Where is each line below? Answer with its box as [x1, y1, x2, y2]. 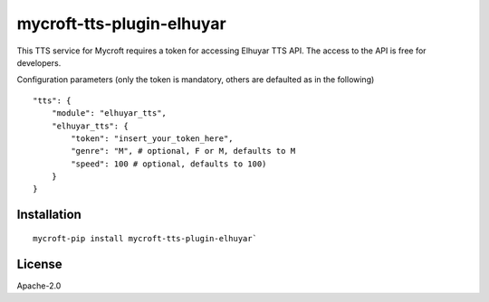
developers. [16, 57, 62, 68]
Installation [16, 207, 81, 222]
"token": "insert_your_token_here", [71, 133, 235, 144]
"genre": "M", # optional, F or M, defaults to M [71, 146, 296, 156]
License [16, 256, 62, 271]
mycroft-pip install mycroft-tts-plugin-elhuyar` [33, 233, 258, 243]
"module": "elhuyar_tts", [51, 109, 168, 118]
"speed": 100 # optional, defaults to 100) [71, 158, 267, 169]
